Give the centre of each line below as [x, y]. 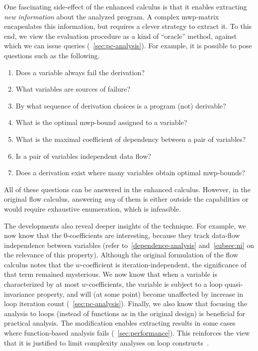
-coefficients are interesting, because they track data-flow [154, 235]
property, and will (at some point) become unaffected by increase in [140, 293]
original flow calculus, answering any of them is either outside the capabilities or [126, 199]
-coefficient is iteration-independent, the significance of [164, 264]
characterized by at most [42, 284]
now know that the [33, 235]
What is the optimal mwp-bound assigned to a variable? [101, 122]
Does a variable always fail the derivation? [80, 72]
